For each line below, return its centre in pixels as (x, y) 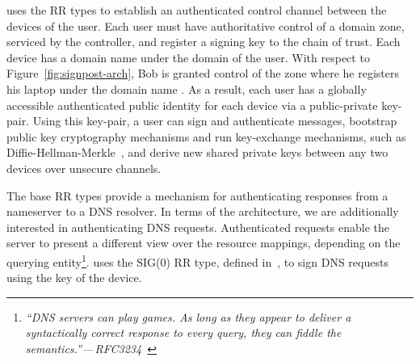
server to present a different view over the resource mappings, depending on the (204, 243)
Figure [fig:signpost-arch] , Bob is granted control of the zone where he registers (203, 73)
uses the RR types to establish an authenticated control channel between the (197, 10)
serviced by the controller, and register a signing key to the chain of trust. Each (204, 42)
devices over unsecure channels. (84, 168)
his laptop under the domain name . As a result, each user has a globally (187, 88)
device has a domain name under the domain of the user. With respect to (188, 57)
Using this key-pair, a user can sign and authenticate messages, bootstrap (215, 121)
